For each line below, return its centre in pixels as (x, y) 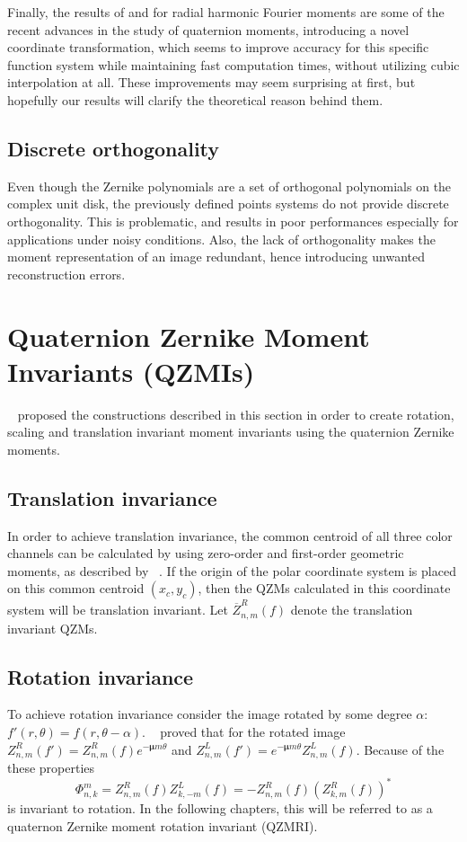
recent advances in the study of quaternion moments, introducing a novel (208, 29)
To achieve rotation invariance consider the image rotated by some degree (210, 714)
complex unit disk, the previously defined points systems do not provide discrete (228, 204)
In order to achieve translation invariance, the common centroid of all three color (230, 535)
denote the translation (352, 610)
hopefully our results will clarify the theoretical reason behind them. (195, 99)
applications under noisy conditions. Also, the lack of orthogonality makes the (221, 239)
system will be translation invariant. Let (118, 610)
